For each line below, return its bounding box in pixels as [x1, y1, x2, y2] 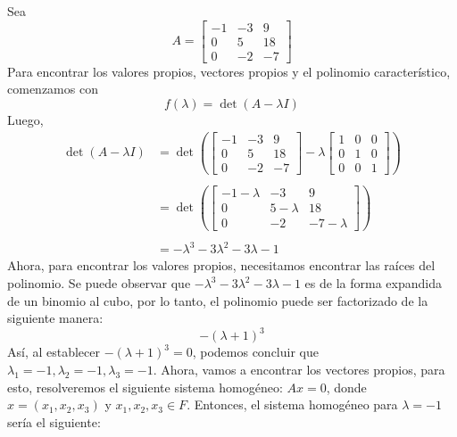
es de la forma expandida [304, 274, 442, 293]
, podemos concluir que [192, 342, 319, 361]
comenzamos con [7, 79, 98, 98]
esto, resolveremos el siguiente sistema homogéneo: [7, 377, 283, 396]
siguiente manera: [7, 309, 104, 327]
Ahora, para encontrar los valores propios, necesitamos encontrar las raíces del [7, 256, 436, 275]
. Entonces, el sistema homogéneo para [187, 395, 398, 414]
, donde [326, 377, 367, 396]
